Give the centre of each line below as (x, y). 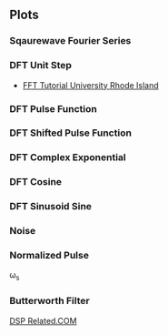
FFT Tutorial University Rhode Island (90, 85)
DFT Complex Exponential (68, 157)
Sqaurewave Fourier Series (70, 41)
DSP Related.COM (43, 320)
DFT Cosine (35, 182)
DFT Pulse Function (53, 108)
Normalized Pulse (49, 256)
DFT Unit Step (41, 66)
